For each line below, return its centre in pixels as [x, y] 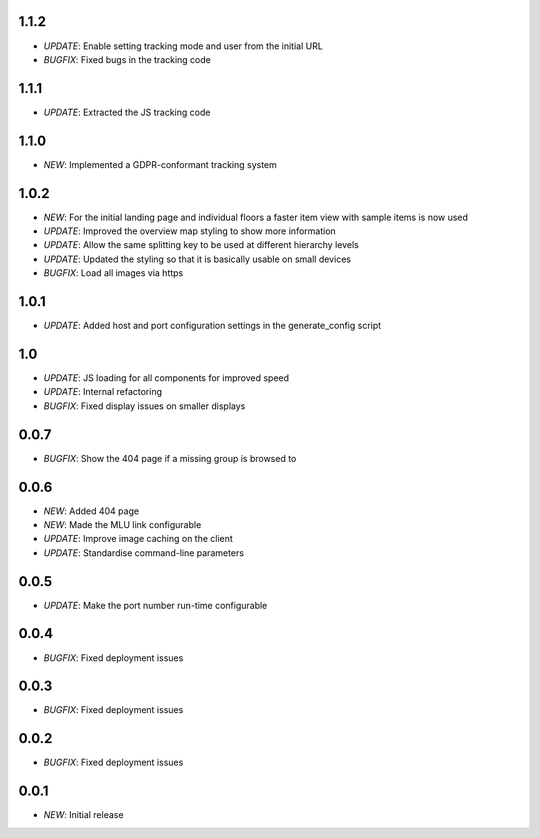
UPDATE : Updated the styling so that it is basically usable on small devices [197, 259]
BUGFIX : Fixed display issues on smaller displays [144, 406]
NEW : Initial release [83, 815]
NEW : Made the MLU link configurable [122, 524]
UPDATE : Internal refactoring [102, 392]
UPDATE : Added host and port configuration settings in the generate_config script [212, 326]
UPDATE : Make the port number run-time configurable [155, 605]
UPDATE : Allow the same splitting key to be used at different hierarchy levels [201, 245]
